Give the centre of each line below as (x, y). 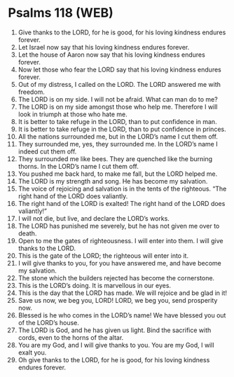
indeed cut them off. (47, 151)
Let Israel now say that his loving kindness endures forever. (104, 47)
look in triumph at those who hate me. (73, 114)
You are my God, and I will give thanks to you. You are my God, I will (116, 345)
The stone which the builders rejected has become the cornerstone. (116, 277)
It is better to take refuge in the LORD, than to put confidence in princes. (122, 129)
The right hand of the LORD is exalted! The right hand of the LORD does (122, 203)
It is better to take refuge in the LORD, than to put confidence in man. (117, 121)
